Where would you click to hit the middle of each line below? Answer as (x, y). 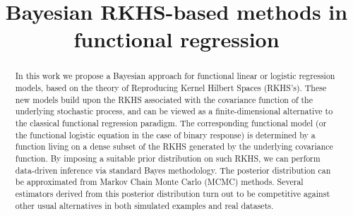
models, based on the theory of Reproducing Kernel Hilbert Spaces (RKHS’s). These (171, 88)
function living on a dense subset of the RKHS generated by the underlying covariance (174, 146)
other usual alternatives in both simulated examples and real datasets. (144, 205)
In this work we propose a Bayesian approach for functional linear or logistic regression (175, 76)
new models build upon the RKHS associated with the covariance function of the (164, 99)
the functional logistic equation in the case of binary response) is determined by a (165, 134)
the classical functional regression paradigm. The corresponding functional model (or (171, 122)
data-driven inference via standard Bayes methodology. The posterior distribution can (173, 170)
